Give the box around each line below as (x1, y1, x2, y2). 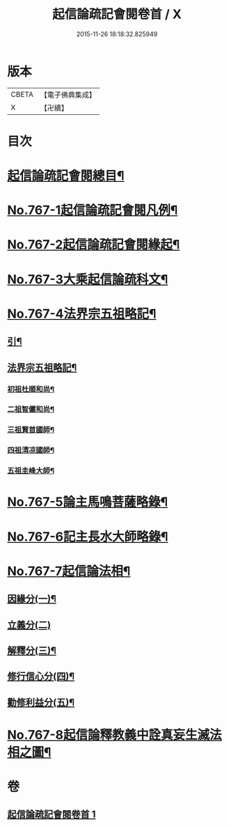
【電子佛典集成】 (40, 90, 96, 100)
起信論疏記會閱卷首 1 (7, 809, 96, 821)
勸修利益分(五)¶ (7, 696, 75, 708)
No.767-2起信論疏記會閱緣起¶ (7, 237, 180, 253)
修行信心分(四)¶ (7, 670, 75, 683)
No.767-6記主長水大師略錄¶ (7, 529, 168, 544)
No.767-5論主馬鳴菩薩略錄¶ (7, 494, 168, 510)
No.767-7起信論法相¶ (7, 563, 131, 579)
